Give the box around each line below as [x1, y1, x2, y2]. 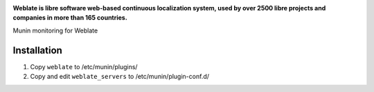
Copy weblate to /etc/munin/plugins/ [30, 62, 138, 71]
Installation [12, 44, 62, 56]
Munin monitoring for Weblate [12, 26, 98, 35]
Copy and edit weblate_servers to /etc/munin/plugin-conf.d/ [30, 73, 210, 81]
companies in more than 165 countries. [12, 14, 127, 22]
